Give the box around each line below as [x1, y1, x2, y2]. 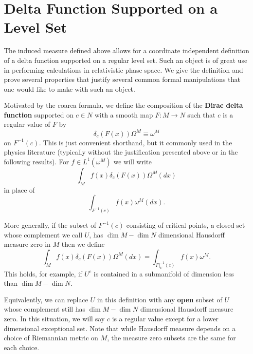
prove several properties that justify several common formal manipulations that [4, 74, 240, 84]
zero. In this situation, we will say [4, 313, 105, 323]
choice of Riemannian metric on [4, 333, 98, 343]
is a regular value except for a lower [112, 313, 218, 323]
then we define [61, 239, 105, 249]
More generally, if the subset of [4, 220, 96, 230]
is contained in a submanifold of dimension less [93, 268, 234, 278]
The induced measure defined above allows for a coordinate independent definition [4, 45, 249, 56]
